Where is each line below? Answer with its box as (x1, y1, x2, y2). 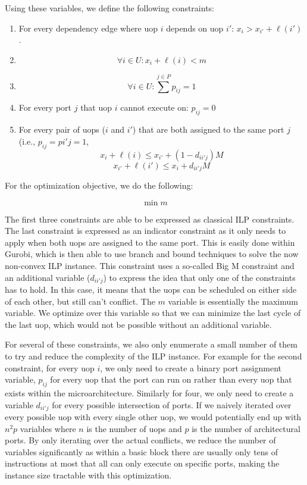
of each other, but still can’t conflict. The (5, 295, 155, 307)
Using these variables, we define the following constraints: (5, 2, 215, 14)
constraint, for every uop (5, 361, 95, 374)
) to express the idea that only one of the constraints (103, 271, 296, 283)
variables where (20, 422, 76, 434)
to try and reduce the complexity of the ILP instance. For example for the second (5, 350, 302, 362)
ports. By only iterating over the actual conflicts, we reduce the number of (5, 434, 276, 446)
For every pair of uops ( (18, 123, 105, 136)
